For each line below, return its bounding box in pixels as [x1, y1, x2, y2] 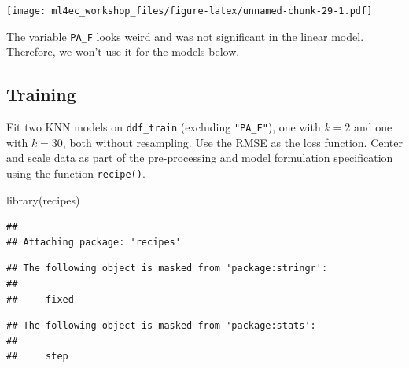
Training [6, 82, 76, 106]
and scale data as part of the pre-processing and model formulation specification [6, 149, 393, 166]
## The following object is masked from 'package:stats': [6, 320, 316, 332]
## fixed [6, 293, 74, 305]
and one [354, 119, 392, 135]
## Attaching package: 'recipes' [6, 236, 181, 248]
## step [6, 351, 68, 362]
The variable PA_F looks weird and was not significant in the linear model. [6, 28, 364, 44]
